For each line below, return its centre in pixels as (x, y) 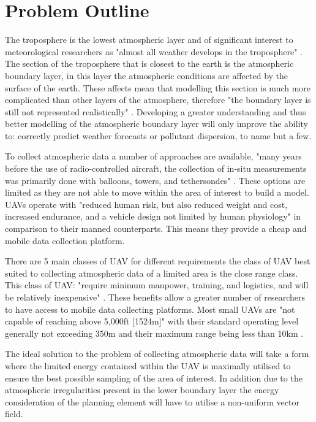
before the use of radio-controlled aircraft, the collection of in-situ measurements (156, 168)
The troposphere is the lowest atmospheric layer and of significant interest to (149, 40)
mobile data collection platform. (65, 240)
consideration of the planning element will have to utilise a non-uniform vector (152, 401)
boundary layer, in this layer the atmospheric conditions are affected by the (147, 75)
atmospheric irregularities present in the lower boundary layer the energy (142, 390)
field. (14, 414)
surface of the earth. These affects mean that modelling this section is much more (158, 87)
